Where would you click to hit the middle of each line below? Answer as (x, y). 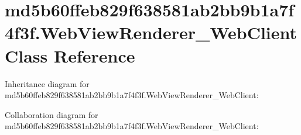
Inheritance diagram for (47, 83)
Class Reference (70, 55)
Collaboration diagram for (52, 114)
